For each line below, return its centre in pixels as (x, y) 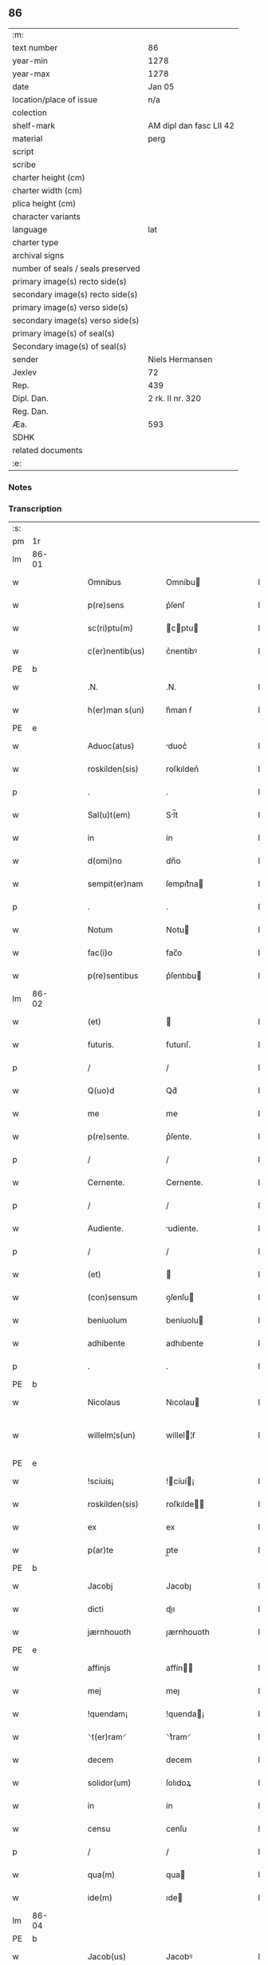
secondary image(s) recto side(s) (75, 294)
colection (30, 113)
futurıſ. (179, 1044)
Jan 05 (161, 86)
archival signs (38, 255)
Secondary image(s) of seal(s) (69, 346)
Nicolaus (104, 1402)
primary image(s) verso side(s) (71, 307)
